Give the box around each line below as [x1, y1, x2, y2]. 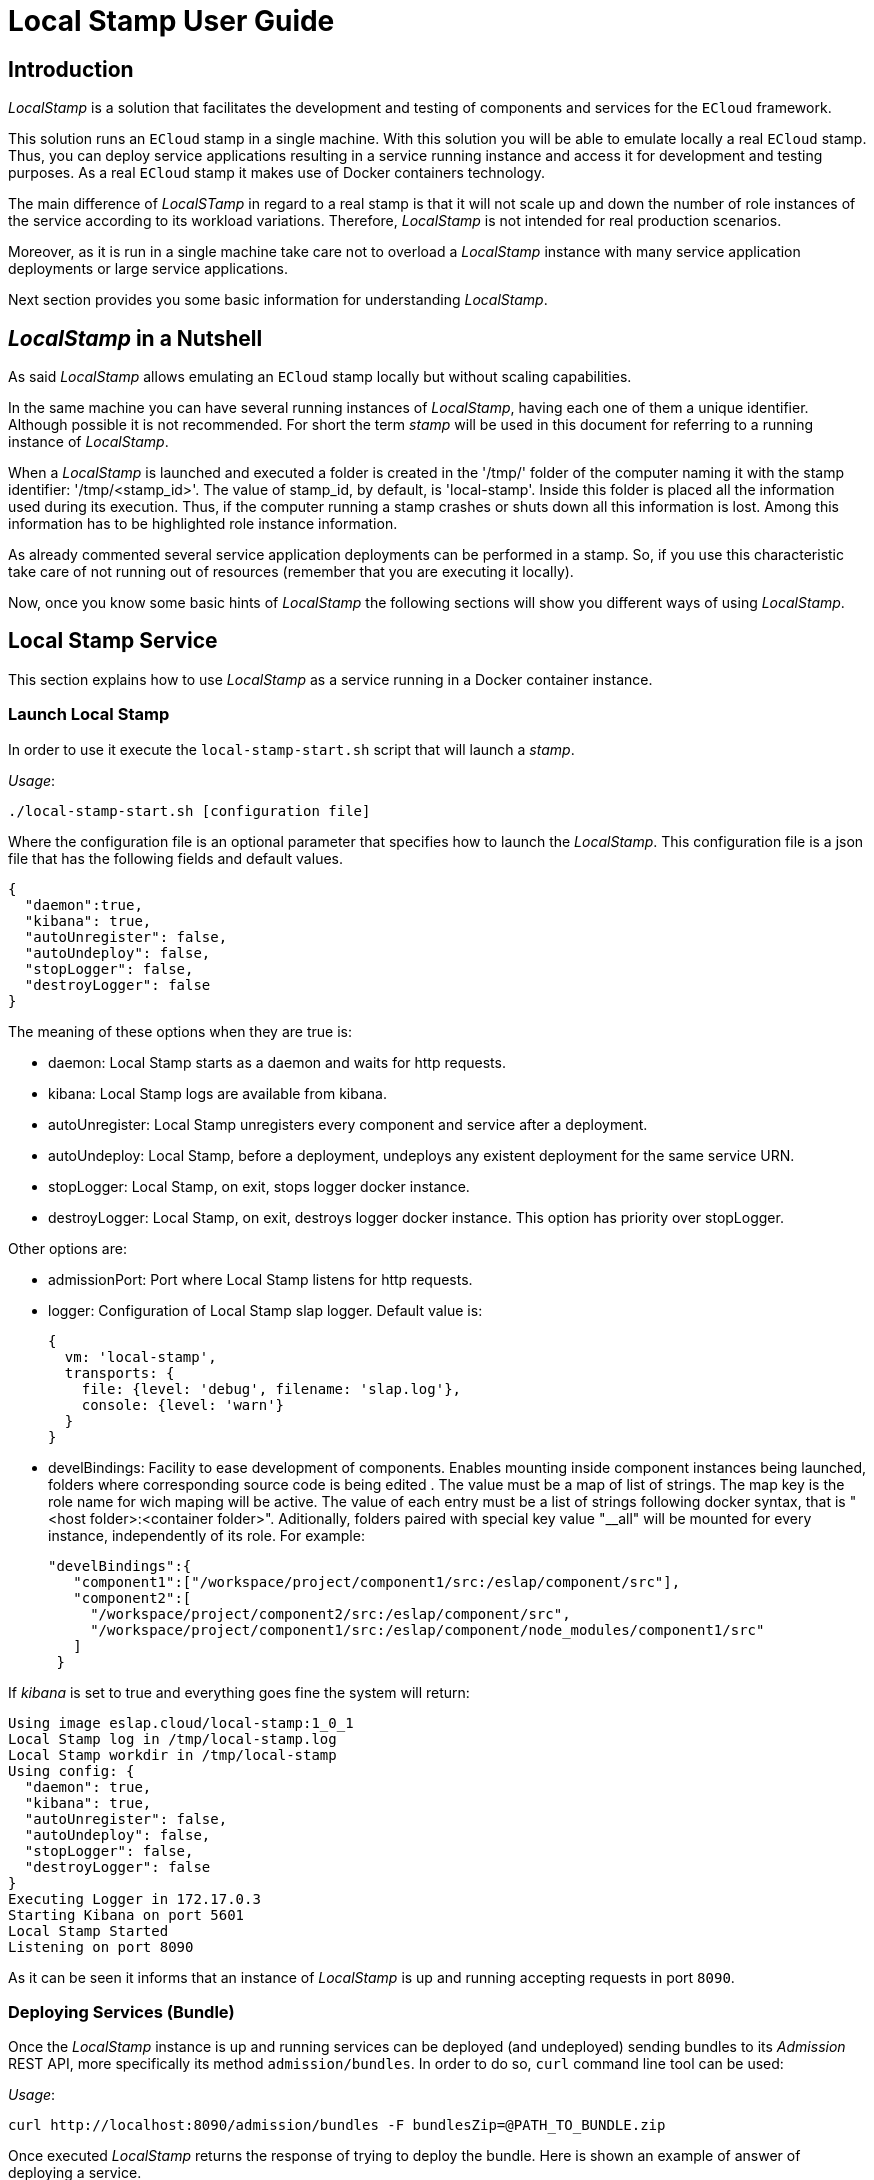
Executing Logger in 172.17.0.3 [8, 1890, 261, 1907]
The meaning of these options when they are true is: [8, 1022, 352, 1040]
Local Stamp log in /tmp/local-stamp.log [8, 1730, 337, 1747]
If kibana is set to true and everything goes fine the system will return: [8, 1683, 470, 1701]
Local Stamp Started [8, 1922, 169, 1939]
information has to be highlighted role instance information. [8, 515, 398, 533]
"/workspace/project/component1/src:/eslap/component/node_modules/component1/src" [90, 1621, 765, 1638]
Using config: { [8, 1762, 135, 1779]
